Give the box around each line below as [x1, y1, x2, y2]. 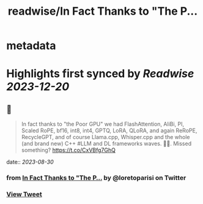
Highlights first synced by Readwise [6, 67, 194, 81]
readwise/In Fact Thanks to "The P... [8, 4, 197, 18]
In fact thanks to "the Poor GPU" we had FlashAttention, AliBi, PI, [21, 121, 185, 128]
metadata [6, 39, 56, 53]
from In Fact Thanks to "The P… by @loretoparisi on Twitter [6, 173, 186, 182]
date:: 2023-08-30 [6, 158, 54, 166]
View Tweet [6, 190, 43, 198]
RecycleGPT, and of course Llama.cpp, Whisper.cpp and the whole [21, 134, 190, 141]
